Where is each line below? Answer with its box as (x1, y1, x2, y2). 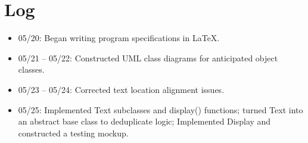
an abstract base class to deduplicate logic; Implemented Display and (18, 115, 271, 128)
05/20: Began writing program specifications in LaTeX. (18, 32, 220, 44)
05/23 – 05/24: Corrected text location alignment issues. (18, 83, 225, 95)
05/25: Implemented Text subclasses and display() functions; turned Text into (18, 103, 303, 116)
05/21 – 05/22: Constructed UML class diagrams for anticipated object (18, 51, 278, 64)
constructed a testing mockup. (18, 126, 129, 139)
